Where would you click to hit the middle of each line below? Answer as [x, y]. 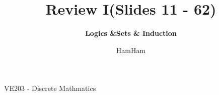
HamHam [131, 50]
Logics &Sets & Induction [131, 33]
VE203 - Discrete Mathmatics [50, 88]
